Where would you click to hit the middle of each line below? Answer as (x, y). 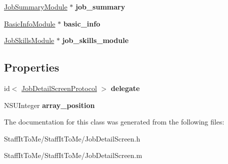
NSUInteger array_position (49, 105)
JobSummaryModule (36, 6)
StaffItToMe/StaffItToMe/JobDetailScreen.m (73, 155)
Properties (32, 67)
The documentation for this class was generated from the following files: (114, 122)
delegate (125, 88)
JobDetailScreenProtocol (59, 88)
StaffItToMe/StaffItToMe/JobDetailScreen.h (72, 138)
